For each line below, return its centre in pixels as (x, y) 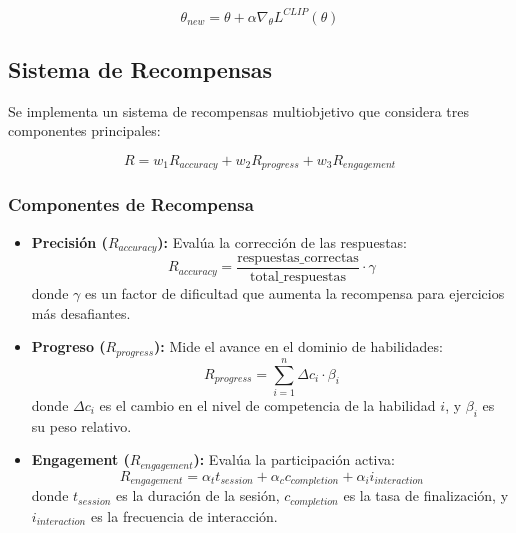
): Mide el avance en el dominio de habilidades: (298, 346)
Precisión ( (69, 241)
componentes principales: (84, 130)
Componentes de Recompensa (131, 204)
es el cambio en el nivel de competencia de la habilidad (267, 404)
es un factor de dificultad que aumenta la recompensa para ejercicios (294, 293)
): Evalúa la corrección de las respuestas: (282, 241)
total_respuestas (298, 277)
